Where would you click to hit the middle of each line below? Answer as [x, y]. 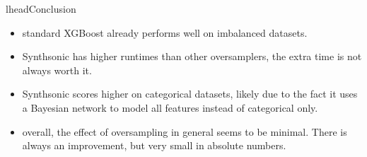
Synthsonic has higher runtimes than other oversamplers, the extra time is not [192, 56]
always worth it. [57, 70]
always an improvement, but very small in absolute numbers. [154, 145]
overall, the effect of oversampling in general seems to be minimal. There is [185, 131]
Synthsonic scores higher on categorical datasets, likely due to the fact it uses [190, 94]
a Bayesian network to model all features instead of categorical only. [170, 107]
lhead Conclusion [41, 8]
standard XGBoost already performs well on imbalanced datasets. [165, 32]
